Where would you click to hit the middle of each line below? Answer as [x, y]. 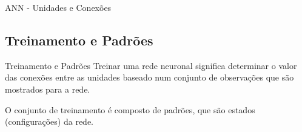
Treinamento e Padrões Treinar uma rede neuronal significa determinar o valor [151, 65]
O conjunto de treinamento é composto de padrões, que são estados [130, 109]
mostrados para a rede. [48, 89]
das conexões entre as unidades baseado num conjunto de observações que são [149, 77]
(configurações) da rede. [49, 121]
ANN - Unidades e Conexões [58, 7]
